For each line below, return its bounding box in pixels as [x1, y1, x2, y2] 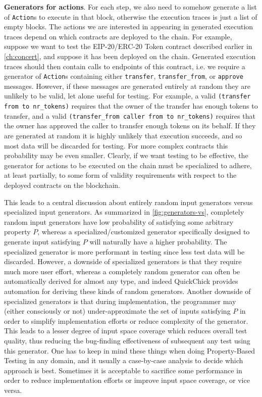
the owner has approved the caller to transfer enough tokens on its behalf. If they [4, 120, 256, 131]
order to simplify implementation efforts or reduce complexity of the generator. [4, 315, 248, 326]
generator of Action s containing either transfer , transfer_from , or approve [4, 71, 243, 81]
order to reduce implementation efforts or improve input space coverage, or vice [4, 375, 250, 385]
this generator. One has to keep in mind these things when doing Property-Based [4, 345, 255, 356]
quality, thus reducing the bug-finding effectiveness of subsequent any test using [4, 335, 250, 345]
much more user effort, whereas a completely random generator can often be [4, 266, 240, 276]
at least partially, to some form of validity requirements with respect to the [4, 170, 237, 180]
